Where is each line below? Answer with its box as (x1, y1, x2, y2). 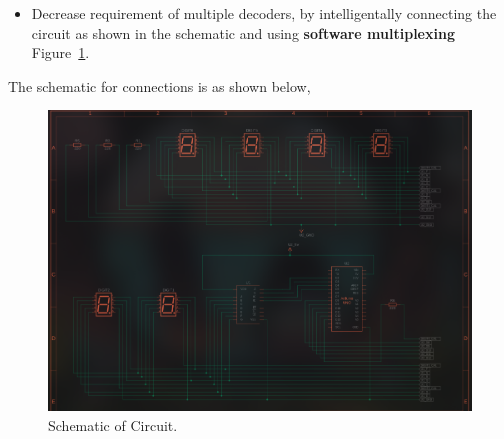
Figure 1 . (31, 42, 90, 63)
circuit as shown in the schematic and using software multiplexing (31, 22, 455, 43)
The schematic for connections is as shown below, (8, 75, 311, 96)
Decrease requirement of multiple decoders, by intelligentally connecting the (31, 3, 497, 23)
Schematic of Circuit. (48, 414, 178, 435)
